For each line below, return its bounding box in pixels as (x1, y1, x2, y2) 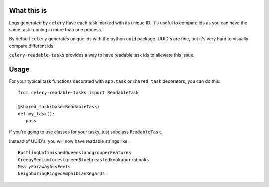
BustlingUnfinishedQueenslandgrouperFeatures (18, 150, 132, 156)
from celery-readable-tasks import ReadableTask (18, 90, 139, 96)
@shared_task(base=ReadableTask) (18, 104, 100, 110)
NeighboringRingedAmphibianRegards (18, 171, 105, 177)
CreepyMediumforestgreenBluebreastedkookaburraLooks (18, 157, 149, 162)
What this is (9, 6, 47, 15)
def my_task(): (18, 111, 55, 117)
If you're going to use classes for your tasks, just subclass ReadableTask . (9, 129, 163, 135)
